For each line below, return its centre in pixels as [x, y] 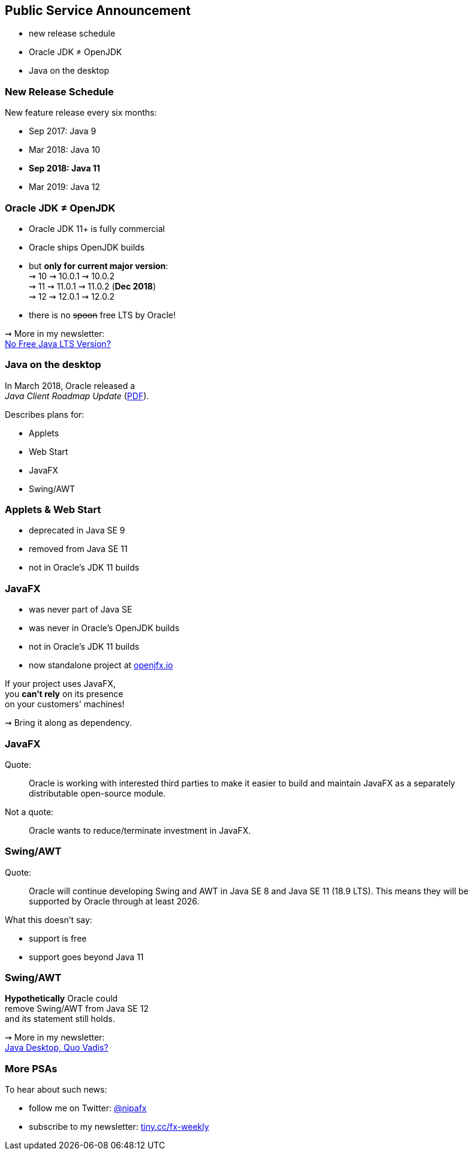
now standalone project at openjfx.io [101, 665]
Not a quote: [29, 812]
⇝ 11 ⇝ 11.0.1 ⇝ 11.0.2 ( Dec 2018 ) [93, 286]
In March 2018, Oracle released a [70, 385]
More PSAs [31, 1068]
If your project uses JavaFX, [60, 684]
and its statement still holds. [60, 1019]
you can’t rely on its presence [64, 694]
